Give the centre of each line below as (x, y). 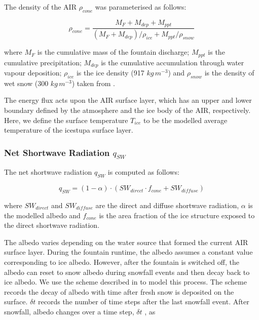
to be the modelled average (185, 120)
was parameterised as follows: (141, 7)
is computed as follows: (143, 172)
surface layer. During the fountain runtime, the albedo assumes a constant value (128, 252)
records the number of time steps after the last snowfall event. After (144, 302)
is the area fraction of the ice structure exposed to (177, 215)
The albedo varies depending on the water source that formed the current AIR (126, 242)
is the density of (229, 73)
